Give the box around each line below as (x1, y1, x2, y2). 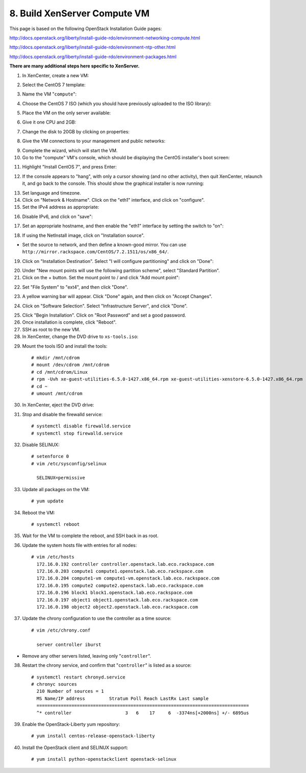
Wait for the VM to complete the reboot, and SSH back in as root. (22, 533, 159, 539)
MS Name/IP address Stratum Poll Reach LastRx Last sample (36, 695, 209, 702)
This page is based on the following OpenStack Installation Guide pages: (9, 26, 162, 32)
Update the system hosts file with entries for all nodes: (22, 542, 137, 548)
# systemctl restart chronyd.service (31, 674, 126, 680)
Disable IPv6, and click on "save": (22, 213, 93, 220)
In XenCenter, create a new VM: (22, 72, 89, 79)
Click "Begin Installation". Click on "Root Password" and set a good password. (22, 312, 186, 319)
